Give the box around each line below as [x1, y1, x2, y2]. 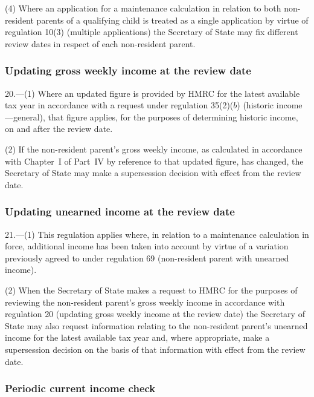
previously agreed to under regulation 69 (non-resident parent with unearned [5, 251, 289, 264]
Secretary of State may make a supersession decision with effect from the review [5, 166, 301, 179]
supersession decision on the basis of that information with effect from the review [5, 343, 306, 355]
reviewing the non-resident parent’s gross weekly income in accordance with [5, 295, 285, 308]
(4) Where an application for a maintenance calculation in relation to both [5, 2, 281, 14]
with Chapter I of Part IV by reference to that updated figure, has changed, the [5, 154, 304, 167]
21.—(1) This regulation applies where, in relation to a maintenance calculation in [5, 228, 309, 240]
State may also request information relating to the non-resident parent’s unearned [5, 319, 308, 332]
